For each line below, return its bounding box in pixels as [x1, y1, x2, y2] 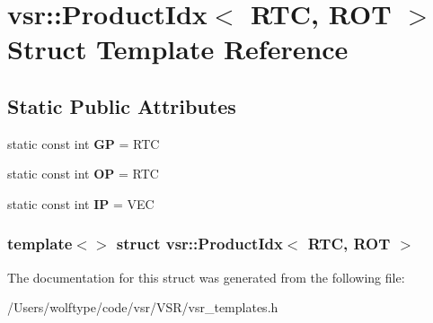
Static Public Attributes [7, 92, 236, 119]
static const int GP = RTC [7, 134, 160, 153]
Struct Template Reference [7, 31, 349, 67]
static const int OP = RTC [7, 164, 159, 183]
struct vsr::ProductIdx [116, 232, 283, 255]
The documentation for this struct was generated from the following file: [7, 267, 405, 286]
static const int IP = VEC [7, 194, 155, 213]
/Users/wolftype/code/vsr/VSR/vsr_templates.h [7, 298, 278, 317]
